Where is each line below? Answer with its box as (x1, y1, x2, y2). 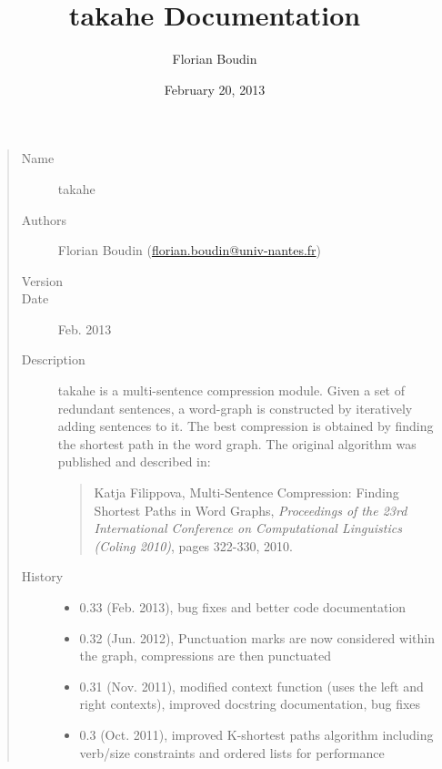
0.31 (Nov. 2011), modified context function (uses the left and (79, 676, 424, 695)
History (21, 567, 64, 586)
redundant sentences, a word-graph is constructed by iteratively (57, 398, 413, 417)
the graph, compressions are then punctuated (79, 646, 332, 665)
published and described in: (57, 452, 211, 471)
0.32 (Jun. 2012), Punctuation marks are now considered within (79, 628, 435, 647)
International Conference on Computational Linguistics (94, 518, 402, 538)
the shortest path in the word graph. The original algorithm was (57, 434, 417, 453)
